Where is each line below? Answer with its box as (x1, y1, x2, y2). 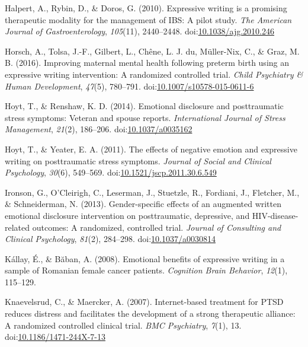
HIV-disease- (252, 209, 299, 221)
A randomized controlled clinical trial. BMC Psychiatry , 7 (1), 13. (5, 319, 242, 331)
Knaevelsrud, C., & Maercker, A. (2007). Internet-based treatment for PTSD (5, 295, 284, 308)
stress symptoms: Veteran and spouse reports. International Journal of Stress (5, 111, 285, 123)
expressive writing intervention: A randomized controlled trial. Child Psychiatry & (5, 68, 303, 80)
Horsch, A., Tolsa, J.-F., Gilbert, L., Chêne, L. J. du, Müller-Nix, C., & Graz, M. (5, 44, 300, 57)
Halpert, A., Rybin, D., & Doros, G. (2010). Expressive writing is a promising (5, 2, 287, 14)
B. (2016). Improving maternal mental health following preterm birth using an (5, 56, 290, 69)
